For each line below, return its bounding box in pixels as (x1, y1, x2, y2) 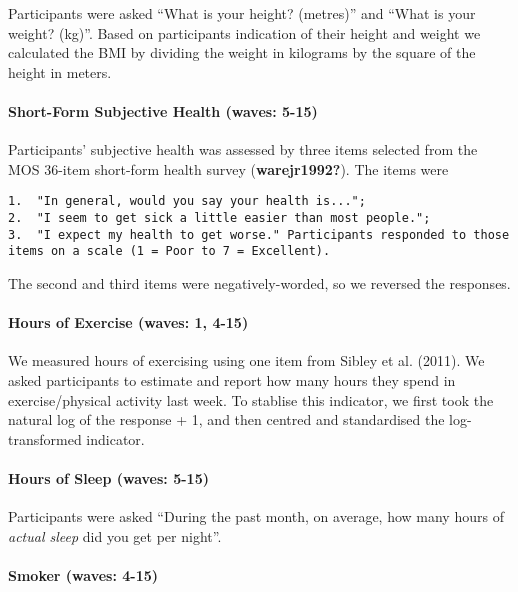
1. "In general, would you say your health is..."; (8, 194, 366, 209)
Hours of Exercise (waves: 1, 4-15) (8, 312, 249, 333)
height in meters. (8, 61, 112, 82)
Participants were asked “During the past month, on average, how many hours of (8, 506, 504, 527)
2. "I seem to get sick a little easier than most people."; (8, 211, 431, 226)
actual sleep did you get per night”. (8, 525, 222, 546)
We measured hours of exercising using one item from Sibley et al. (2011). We (8, 350, 485, 371)
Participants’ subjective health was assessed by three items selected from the (8, 139, 478, 160)
